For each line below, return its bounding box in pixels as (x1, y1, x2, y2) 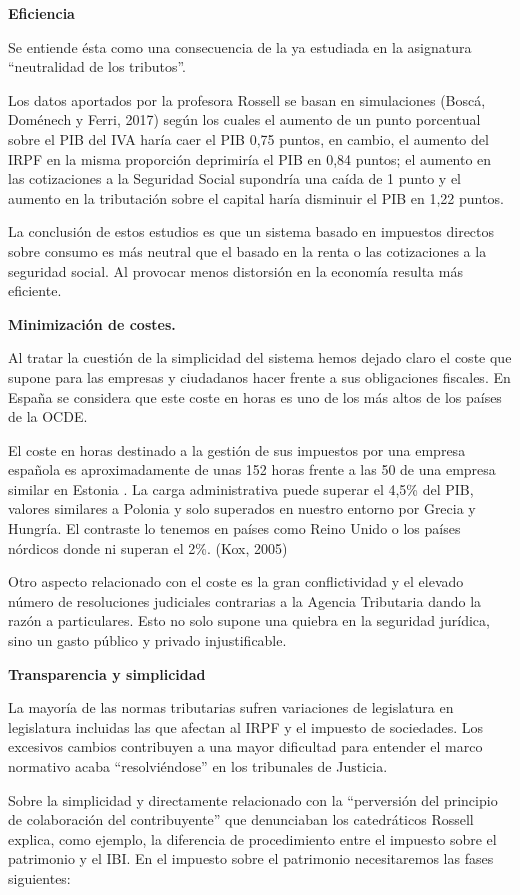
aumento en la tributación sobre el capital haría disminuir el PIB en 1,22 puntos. (8, 187, 504, 208)
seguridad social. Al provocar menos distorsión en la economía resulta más (8, 260, 463, 281)
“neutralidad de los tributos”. (8, 56, 186, 77)
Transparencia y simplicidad (8, 663, 206, 684)
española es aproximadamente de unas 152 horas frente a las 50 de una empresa (8, 459, 496, 480)
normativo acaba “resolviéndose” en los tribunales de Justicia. (8, 756, 388, 776)
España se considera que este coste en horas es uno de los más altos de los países (8, 386, 502, 407)
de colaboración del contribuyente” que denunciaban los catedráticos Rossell (8, 809, 474, 830)
